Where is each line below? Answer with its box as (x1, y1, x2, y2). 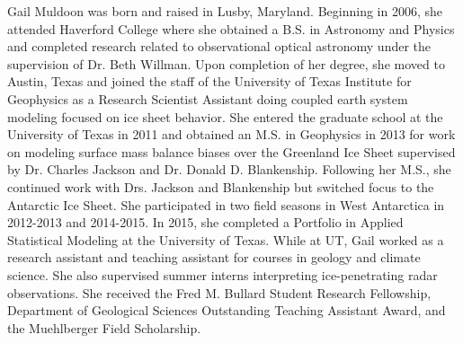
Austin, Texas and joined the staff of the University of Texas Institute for (7, 72, 412, 91)
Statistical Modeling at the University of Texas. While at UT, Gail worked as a (7, 230, 444, 249)
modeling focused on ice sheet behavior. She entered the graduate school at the (7, 107, 443, 126)
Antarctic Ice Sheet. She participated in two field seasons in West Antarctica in (7, 195, 445, 214)
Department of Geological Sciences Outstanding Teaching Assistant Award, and (7, 301, 446, 320)
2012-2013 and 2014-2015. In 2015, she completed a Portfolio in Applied (7, 213, 404, 232)
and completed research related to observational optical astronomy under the (7, 37, 432, 56)
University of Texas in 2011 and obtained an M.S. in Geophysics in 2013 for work (7, 125, 456, 144)
